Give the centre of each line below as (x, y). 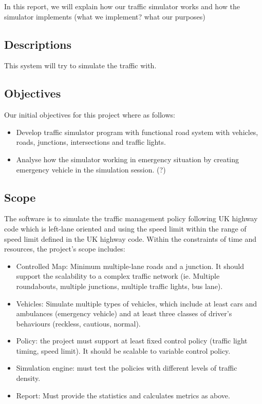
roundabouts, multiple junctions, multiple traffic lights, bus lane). (119, 286)
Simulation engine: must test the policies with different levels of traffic (127, 368)
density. (28, 378)
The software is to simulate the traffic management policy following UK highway (131, 218)
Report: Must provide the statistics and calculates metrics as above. (123, 395)
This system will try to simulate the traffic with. (80, 65)
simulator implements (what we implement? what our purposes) (105, 16)
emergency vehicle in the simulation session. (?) (91, 169)
